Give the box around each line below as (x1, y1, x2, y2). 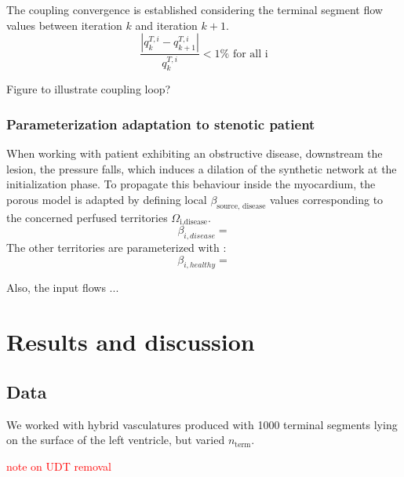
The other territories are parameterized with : (6, 238, 227, 255)
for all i (232, 48, 268, 60)
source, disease (217, 202, 266, 210)
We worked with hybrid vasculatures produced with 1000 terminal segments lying (6, 416, 398, 432)
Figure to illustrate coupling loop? (6, 81, 171, 97)
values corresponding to (269, 191, 384, 207)
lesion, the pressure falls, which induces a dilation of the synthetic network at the (6, 160, 397, 177)
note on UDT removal (6, 457, 111, 474)
